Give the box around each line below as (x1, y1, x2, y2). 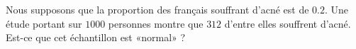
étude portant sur (6, 16, 82, 31)
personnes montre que (108, 16, 204, 31)
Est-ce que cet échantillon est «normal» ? (6, 30, 186, 45)
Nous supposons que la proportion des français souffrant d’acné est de (6, 2, 309, 16)
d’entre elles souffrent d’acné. (224, 16, 351, 31)
